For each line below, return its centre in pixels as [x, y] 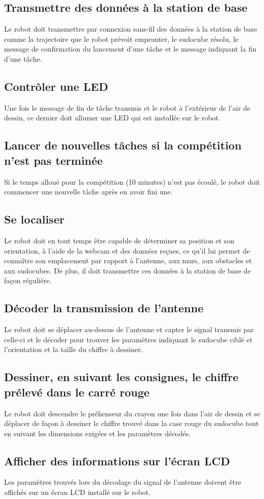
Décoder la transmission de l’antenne [104, 308]
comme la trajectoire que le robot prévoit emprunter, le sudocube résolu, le [121, 39]
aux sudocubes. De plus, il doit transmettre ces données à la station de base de [127, 270]
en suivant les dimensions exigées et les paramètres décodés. [98, 433]
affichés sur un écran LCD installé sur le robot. [77, 492]
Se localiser [34, 219]
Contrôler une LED [56, 86]
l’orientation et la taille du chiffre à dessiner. [74, 349]
